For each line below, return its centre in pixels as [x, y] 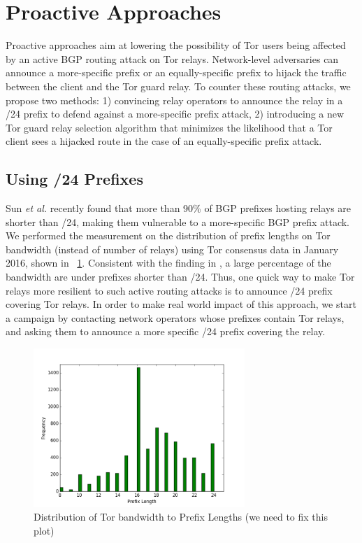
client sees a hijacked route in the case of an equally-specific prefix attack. [164, 141]
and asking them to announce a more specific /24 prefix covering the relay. [166, 331]
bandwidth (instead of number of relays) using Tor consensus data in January [172, 249]
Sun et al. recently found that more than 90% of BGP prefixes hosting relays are [179, 208]
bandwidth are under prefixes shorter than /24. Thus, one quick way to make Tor [180, 277]
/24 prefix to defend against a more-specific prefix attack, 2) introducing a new [175, 114]
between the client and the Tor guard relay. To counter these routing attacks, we [178, 86]
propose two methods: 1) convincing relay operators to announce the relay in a [174, 100]
